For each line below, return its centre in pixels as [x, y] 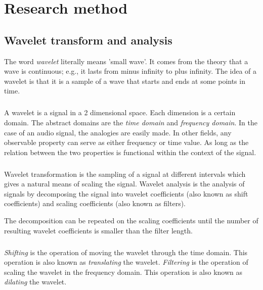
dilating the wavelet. [35, 282]
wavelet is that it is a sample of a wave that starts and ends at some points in [125, 81]
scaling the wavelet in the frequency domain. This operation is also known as [123, 272]
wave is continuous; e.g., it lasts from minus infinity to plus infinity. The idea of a [130, 71]
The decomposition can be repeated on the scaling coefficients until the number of [131, 221]
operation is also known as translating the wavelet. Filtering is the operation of [126, 262]
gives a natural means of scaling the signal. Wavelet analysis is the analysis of [124, 184]
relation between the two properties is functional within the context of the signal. [130, 152]
